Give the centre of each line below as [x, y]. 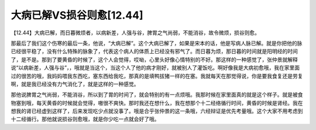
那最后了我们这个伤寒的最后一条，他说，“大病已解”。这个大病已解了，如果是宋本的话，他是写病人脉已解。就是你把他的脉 [157, 43]
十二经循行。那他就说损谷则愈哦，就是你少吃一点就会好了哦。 [85, 119]
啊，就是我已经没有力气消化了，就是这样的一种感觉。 [75, 84]
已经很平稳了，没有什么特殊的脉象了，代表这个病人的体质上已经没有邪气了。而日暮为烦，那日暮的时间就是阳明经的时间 [154, 51]
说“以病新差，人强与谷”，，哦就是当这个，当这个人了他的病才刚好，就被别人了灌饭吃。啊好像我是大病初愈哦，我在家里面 [155, 68]
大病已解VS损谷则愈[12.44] [77, 15]
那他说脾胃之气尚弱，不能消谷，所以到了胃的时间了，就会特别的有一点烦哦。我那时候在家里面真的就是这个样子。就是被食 [157, 95]
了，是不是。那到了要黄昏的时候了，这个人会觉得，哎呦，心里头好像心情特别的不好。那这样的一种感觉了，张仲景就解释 [154, 59]
